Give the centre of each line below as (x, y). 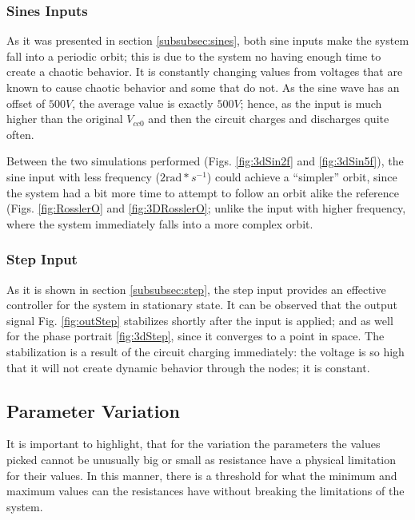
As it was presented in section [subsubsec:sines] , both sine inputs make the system (208, 40)
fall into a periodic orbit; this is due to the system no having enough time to (194, 56)
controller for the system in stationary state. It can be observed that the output (202, 305)
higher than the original (65, 119)
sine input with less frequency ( (83, 176)
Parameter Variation (93, 410)
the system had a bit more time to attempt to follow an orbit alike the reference (203, 192)
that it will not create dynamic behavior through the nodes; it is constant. (188, 367)
